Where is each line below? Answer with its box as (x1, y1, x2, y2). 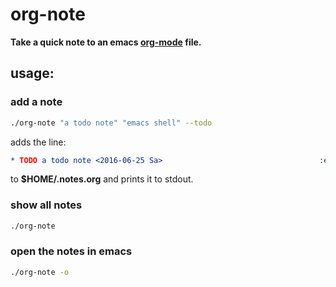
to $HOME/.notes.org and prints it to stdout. (10, 173, 194, 185)
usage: (10, 65, 55, 82)
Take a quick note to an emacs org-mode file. (10, 36, 202, 48)
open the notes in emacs (10, 244, 133, 258)
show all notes (10, 198, 83, 212)
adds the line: (10, 136, 67, 148)
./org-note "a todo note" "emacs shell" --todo (10, 118, 213, 128)
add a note (10, 95, 63, 109)
